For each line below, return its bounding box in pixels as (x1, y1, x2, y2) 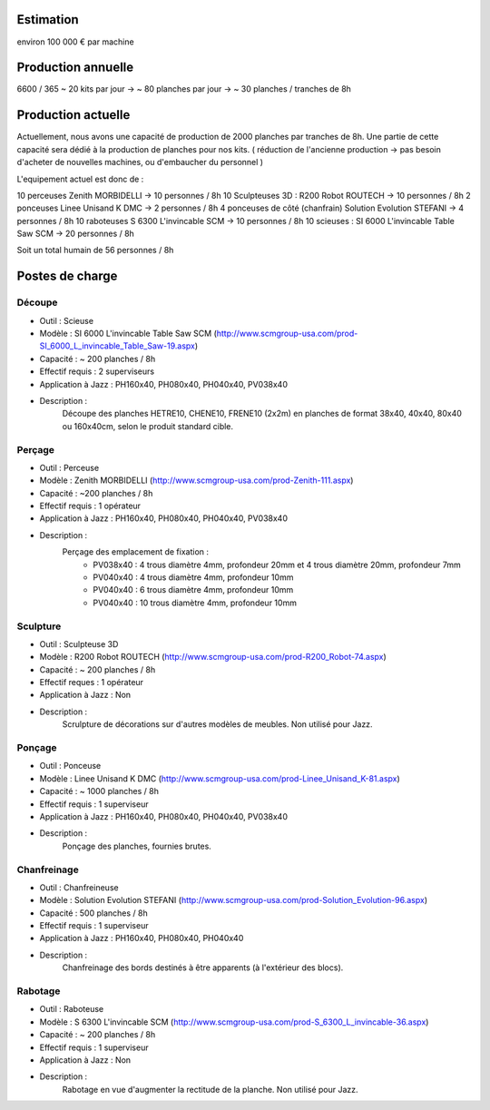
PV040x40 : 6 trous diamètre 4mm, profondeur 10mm (93, 584, 294, 595)
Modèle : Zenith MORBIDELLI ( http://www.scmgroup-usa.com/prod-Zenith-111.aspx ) (39, 475, 354, 486)
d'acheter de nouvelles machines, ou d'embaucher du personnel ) (16, 157, 263, 168)
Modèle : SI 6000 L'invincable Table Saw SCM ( (39, 328, 217, 339)
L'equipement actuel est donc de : (16, 173, 144, 184)
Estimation (16, 12, 79, 27)
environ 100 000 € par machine (16, 36, 135, 47)
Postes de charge (16, 269, 118, 284)
